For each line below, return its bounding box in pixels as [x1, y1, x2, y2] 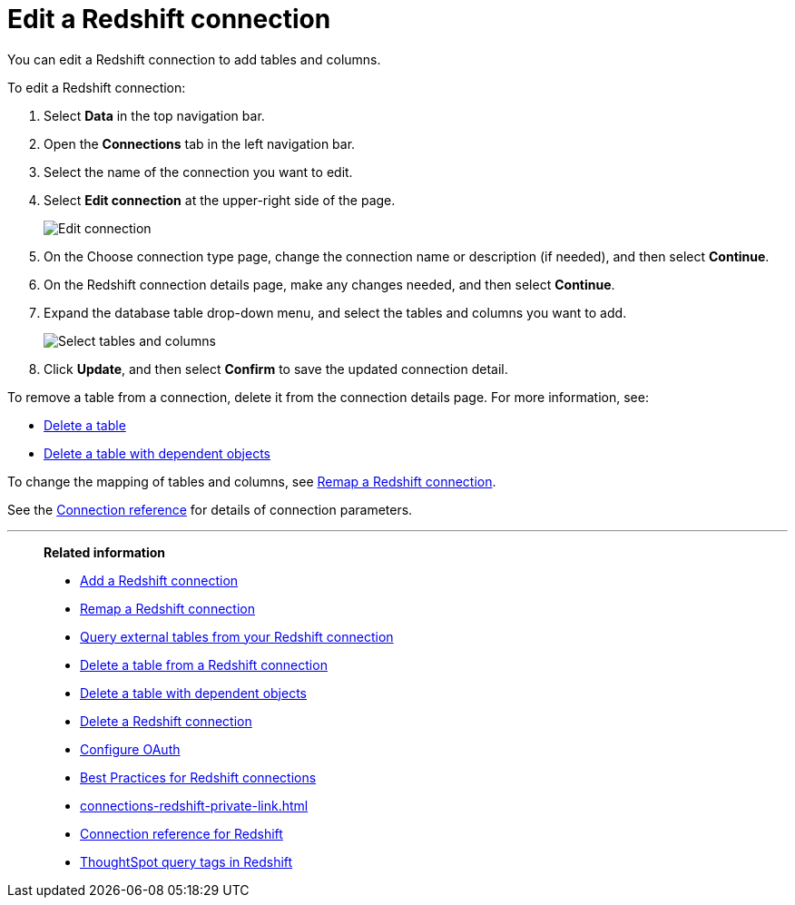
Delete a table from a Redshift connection [80, 656, 328, 673]
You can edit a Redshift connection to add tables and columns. [7, 51, 381, 67]
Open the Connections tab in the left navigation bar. [44, 135, 356, 152]
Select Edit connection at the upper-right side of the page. [44, 192, 396, 208]
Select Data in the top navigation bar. [44, 107, 265, 123]
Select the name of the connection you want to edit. [44, 163, 353, 180]
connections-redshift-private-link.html [80, 797, 309, 813]
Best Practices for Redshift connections [80, 769, 317, 785]
